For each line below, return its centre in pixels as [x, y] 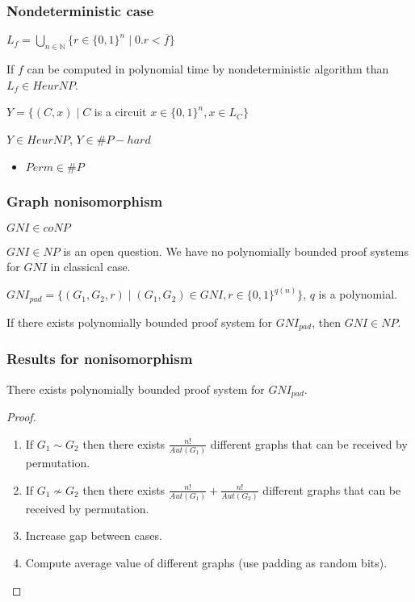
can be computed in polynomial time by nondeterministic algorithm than [208, 69]
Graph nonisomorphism [85, 201]
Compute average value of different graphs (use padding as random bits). [206, 563]
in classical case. [90, 267]
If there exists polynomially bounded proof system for [140, 322]
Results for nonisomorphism [100, 359]
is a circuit [120, 112]
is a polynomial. [358, 294]
